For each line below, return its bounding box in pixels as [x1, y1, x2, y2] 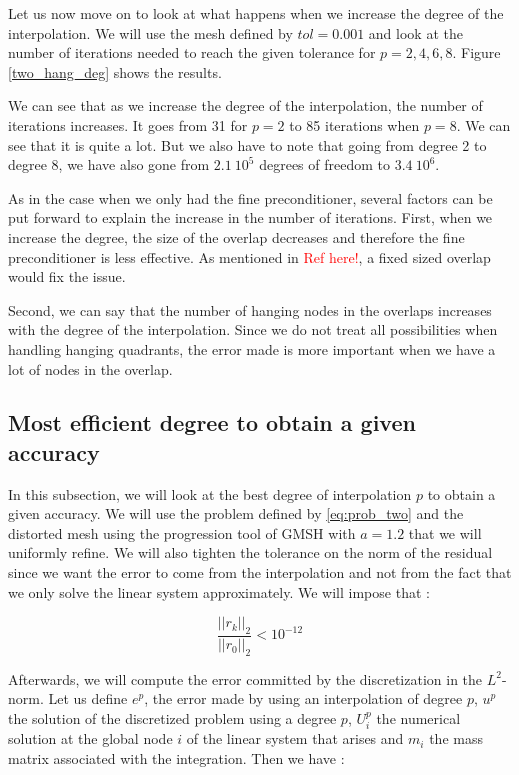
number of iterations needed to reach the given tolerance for [8, 42, 376, 63]
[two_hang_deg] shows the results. [8, 61, 222, 82]
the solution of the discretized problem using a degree [8, 708, 337, 729]
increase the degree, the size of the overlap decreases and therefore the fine [8, 226, 465, 247]
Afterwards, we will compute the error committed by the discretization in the [8, 668, 483, 689]
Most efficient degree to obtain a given [8, 407, 416, 438]
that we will [408, 522, 482, 543]
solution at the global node [8, 728, 173, 749]
